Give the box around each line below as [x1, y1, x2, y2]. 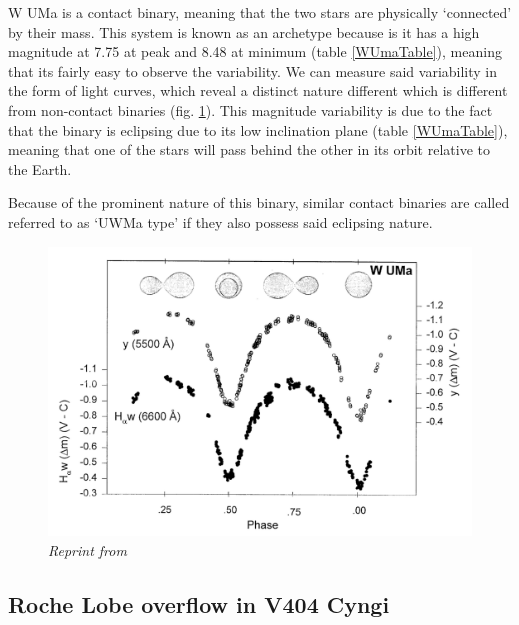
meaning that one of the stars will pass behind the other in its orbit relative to [8, 139, 490, 160]
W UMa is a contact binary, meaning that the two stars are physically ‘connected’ [8, 2, 512, 22]
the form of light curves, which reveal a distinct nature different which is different [8, 80, 508, 101]
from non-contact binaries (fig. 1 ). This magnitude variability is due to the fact [8, 99, 493, 120]
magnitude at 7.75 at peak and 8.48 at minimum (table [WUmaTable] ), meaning [8, 41, 502, 62]
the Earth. [8, 158, 72, 179]
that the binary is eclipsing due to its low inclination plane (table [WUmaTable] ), [8, 119, 508, 140]
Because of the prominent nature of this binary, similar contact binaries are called [8, 192, 510, 213]
